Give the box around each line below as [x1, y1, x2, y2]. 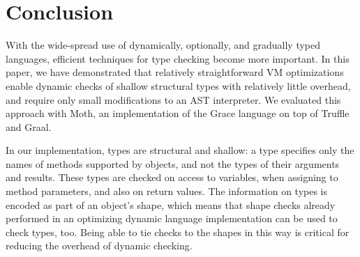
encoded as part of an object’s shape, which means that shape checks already [6, 197, 336, 212]
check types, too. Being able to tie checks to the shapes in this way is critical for [6, 224, 350, 239]
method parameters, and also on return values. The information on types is [6, 184, 328, 198]
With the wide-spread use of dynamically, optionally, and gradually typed [6, 38, 321, 52]
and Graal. [6, 119, 52, 134]
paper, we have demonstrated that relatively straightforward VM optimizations [6, 65, 344, 79]
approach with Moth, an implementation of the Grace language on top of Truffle [6, 106, 350, 120]
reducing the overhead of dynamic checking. [6, 238, 193, 253]
